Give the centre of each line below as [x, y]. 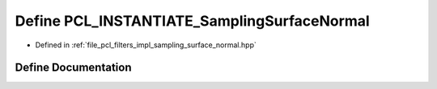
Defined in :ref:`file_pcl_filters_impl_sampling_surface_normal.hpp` [146, 45]
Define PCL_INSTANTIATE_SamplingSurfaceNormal [192, 21]
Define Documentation [73, 68]
